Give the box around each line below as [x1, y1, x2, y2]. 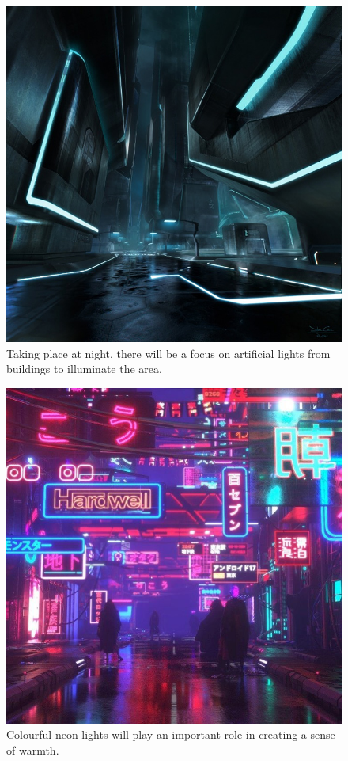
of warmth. [6, 741, 59, 758]
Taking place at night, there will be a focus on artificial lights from [6, 344, 331, 361]
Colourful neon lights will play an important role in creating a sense [6, 726, 335, 743]
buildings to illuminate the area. [6, 360, 162, 377]
